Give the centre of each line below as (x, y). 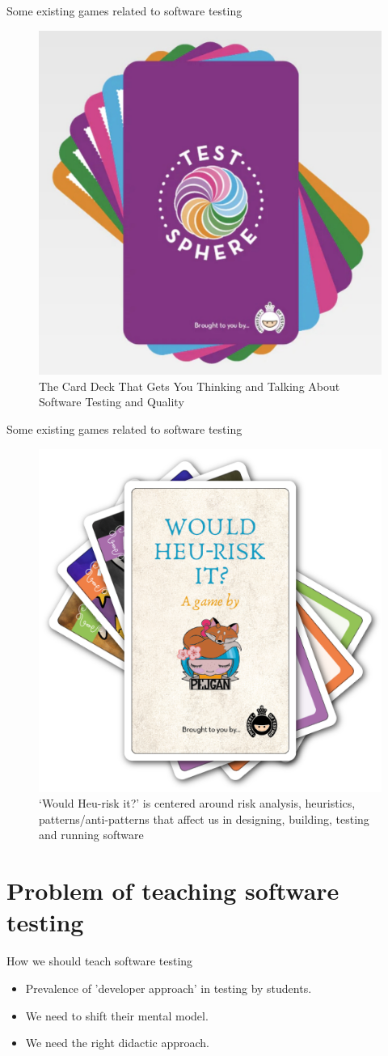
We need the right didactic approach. (118, 1043)
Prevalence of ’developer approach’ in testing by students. (169, 988)
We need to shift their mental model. (117, 1015)
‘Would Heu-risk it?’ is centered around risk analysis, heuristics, (197, 803)
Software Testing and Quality (112, 402)
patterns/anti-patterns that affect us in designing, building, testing (204, 819)
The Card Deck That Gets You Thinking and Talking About (190, 386)
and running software (91, 835)
